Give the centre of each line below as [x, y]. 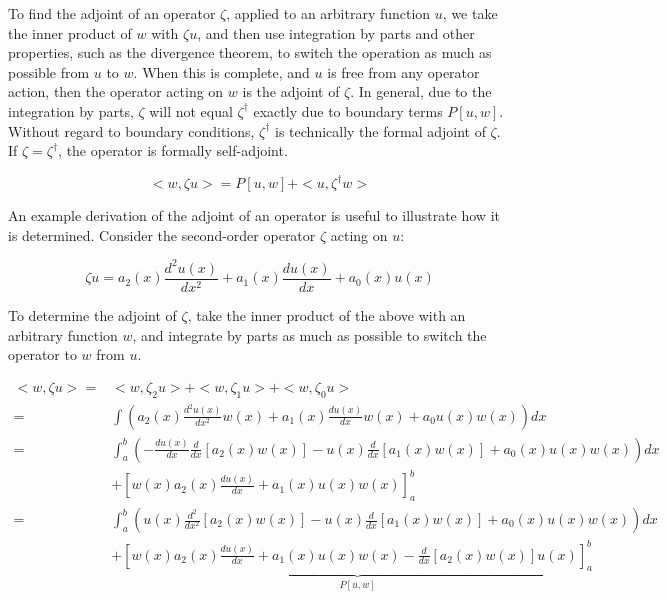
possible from [49, 71]
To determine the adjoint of [92, 315]
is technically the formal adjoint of [380, 130]
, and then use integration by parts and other [336, 32]
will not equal [191, 110]
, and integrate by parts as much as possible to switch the [309, 334]
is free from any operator [403, 71]
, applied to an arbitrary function [328, 13]
